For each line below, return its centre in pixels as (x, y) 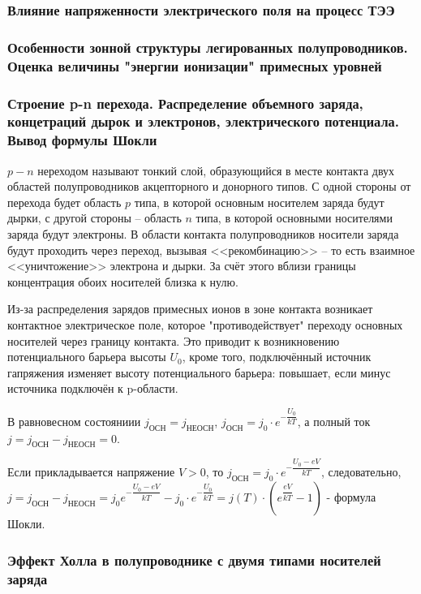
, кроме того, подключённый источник (277, 357)
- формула (351, 497)
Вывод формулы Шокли (82, 140)
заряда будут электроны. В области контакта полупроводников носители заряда (203, 234)
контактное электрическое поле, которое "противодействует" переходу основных (205, 325)
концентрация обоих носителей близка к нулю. (123, 281)
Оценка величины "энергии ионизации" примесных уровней (195, 65)
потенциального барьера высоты (87, 357)
